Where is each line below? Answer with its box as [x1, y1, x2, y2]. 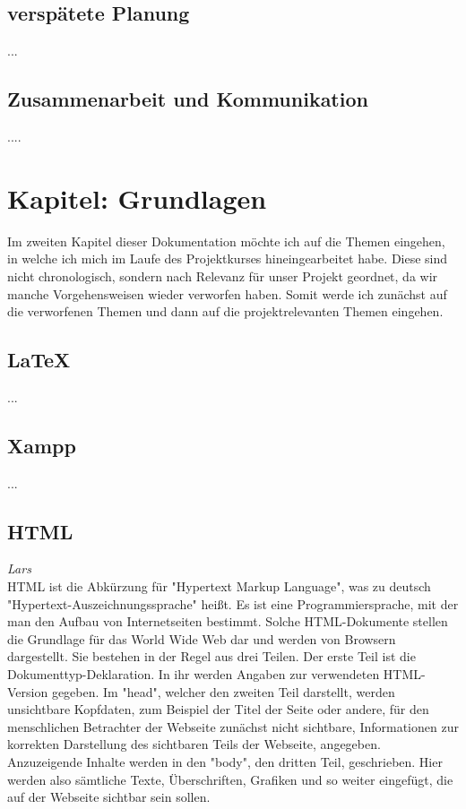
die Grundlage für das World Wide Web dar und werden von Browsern [7, 629, 396, 648]
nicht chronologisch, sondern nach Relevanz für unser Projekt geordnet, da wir [7, 266, 438, 285]
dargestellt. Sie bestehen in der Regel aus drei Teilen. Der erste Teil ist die [7, 647, 416, 666]
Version [7, 682, 48, 701]
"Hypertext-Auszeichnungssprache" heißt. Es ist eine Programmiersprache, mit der [7, 594, 459, 613]
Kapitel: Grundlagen [7, 179, 267, 216]
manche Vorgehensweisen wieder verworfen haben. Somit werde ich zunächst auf [7, 284, 447, 303]
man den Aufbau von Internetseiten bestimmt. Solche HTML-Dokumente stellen [7, 612, 448, 631]
